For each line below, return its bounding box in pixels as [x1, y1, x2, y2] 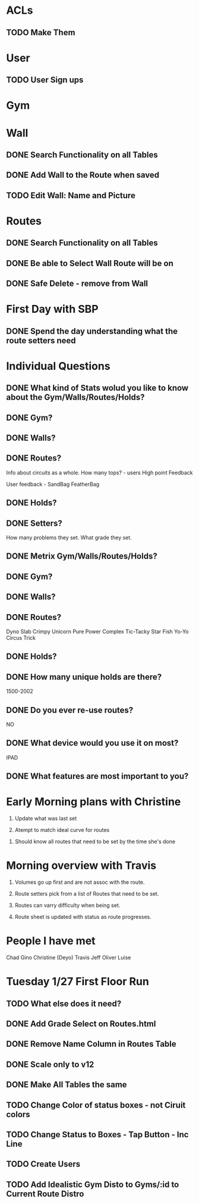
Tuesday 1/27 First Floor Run [6, 975, 150, 988]
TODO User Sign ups [6, 75, 84, 85]
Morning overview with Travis [6, 859, 156, 872]
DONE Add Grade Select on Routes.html [6, 1019, 156, 1029]
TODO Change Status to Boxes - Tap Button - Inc [6, 1129, 189, 1140]
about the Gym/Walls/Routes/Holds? [6, 392, 145, 403]
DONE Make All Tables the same [6, 1079, 127, 1090]
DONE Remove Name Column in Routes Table [6, 1039, 176, 1049]
